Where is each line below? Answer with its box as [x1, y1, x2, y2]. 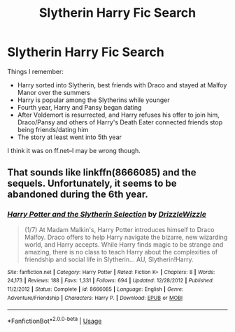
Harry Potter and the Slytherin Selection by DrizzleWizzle [7, 210, 206, 219]
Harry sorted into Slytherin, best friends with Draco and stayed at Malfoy [17, 80, 227, 89]
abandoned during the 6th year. [7, 189, 148, 201]
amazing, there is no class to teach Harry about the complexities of [24, 247, 218, 256]
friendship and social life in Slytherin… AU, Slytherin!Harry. [24, 255, 194, 264]
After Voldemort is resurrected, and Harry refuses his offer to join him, [17, 110, 220, 119]
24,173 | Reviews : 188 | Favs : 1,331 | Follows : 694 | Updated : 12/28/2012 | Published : [7, 277, 215, 284]
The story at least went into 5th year [17, 133, 122, 141]
